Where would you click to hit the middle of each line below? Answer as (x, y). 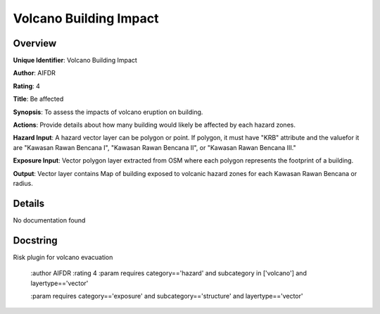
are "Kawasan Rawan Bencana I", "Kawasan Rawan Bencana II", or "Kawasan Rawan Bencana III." (154, 147)
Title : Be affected (38, 99)
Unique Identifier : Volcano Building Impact (75, 61)
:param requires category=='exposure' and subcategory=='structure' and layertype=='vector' (167, 296)
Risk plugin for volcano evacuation (63, 257)
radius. (23, 183)
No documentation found (49, 220)
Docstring (35, 240)
